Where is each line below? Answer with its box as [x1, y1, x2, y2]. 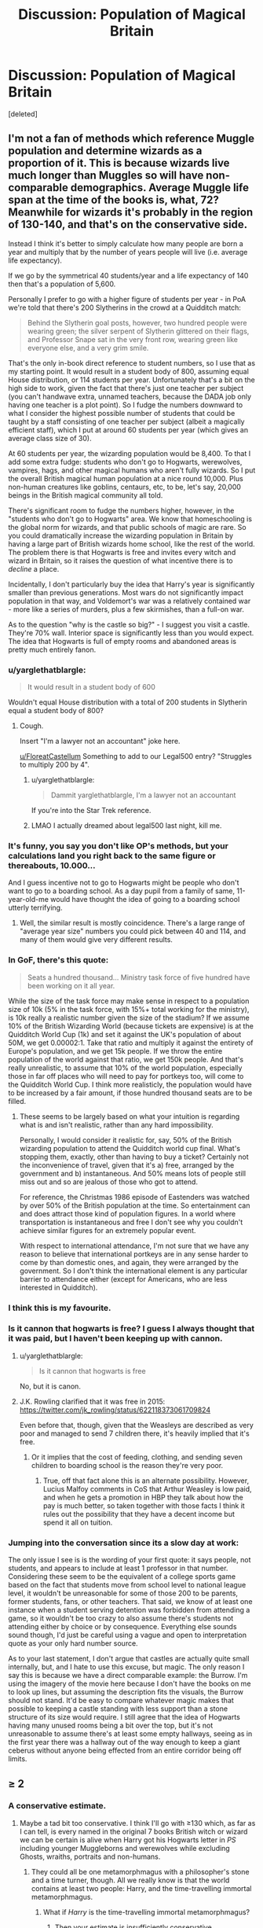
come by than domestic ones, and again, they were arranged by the [19, 1257, 239, 1267]
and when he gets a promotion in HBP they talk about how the [42, 1492, 243, 1502]
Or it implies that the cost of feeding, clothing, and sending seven [31, 1452, 243, 1462]
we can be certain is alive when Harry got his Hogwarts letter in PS [19, 1834, 236, 1845]
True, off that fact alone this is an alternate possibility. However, [42, 1476, 250, 1485]
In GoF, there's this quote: [8, 955, 109, 966]
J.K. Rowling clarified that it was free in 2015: [19, 1396, 166, 1406]
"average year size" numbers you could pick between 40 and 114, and [19, 926, 247, 936]
